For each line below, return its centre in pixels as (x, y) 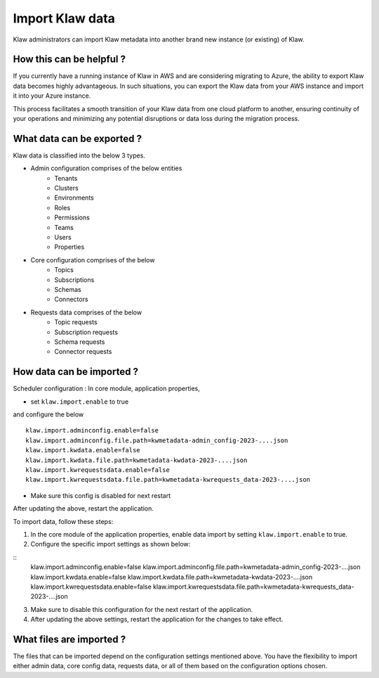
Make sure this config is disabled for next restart (101, 495)
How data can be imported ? (75, 372)
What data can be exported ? (77, 138)
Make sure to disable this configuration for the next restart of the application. (142, 609)
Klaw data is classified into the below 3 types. (79, 155)
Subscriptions (74, 280)
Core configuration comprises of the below (93, 260)
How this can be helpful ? (69, 59)
